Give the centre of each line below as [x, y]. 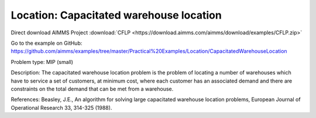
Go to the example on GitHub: [47, 43]
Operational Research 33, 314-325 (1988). [61, 108]
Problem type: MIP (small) [42, 62]
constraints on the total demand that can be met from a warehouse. [92, 89]
